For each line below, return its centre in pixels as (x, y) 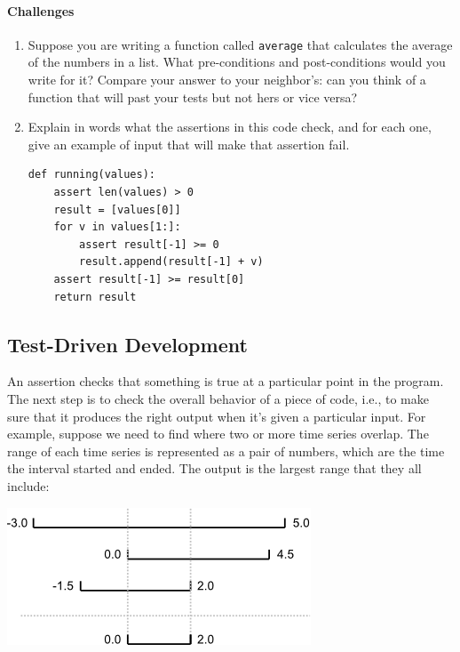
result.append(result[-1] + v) (171, 262)
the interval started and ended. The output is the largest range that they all (214, 468)
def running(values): (91, 175)
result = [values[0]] (117, 209)
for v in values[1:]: (117, 227)
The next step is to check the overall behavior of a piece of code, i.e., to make (218, 398)
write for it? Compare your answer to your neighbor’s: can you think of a (227, 80)
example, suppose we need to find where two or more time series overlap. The (218, 434)
